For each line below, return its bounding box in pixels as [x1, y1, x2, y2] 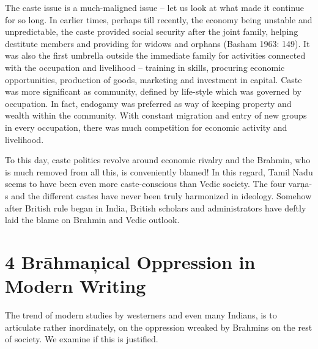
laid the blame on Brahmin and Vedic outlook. [5, 213, 180, 226]
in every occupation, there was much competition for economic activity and [5, 120, 287, 133]
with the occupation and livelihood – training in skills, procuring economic [5, 61, 285, 73]
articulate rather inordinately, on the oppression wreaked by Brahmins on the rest [5, 320, 312, 333]
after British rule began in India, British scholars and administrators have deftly [5, 201, 306, 214]
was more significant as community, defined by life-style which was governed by [5, 85, 301, 98]
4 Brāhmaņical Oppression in [5, 249, 256, 274]
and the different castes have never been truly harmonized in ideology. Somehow [11, 189, 312, 202]
